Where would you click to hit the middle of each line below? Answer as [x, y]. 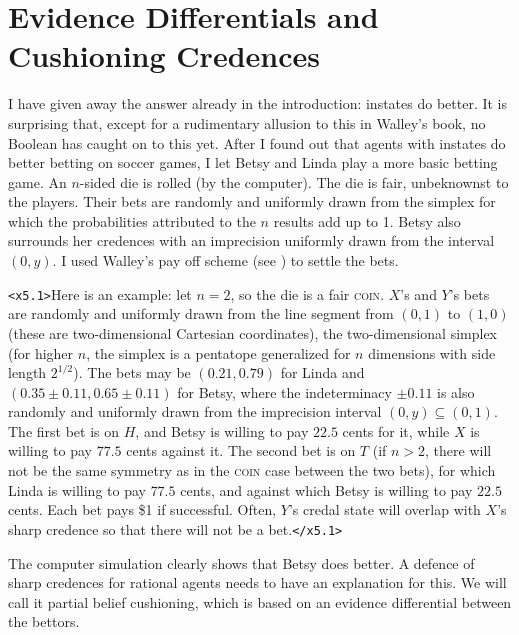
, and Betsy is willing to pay [222, 430]
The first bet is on [64, 430]
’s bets [469, 293]
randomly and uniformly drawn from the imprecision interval [195, 411]
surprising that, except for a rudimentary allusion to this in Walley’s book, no [247, 122]
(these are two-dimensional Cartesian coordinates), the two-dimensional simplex [252, 332]
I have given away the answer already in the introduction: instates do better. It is [257, 103]
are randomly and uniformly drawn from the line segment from [201, 313]
